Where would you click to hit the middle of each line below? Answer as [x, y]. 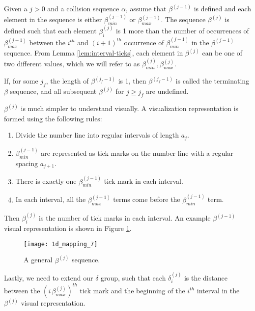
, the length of [67, 81]
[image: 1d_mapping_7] [61, 244]
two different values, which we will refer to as [72, 64]
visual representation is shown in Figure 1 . [68, 228]
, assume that [146, 9]
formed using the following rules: [53, 118]
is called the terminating [212, 81]
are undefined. [167, 91]
